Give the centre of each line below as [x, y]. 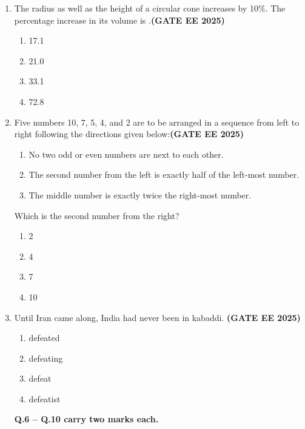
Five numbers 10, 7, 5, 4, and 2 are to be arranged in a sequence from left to [157, 122]
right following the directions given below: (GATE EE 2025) [129, 134]
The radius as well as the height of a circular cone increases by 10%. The [150, 8]
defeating [46, 358]
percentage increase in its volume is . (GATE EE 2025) [119, 20]
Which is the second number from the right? [97, 215]
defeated [44, 338]
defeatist [45, 398]
